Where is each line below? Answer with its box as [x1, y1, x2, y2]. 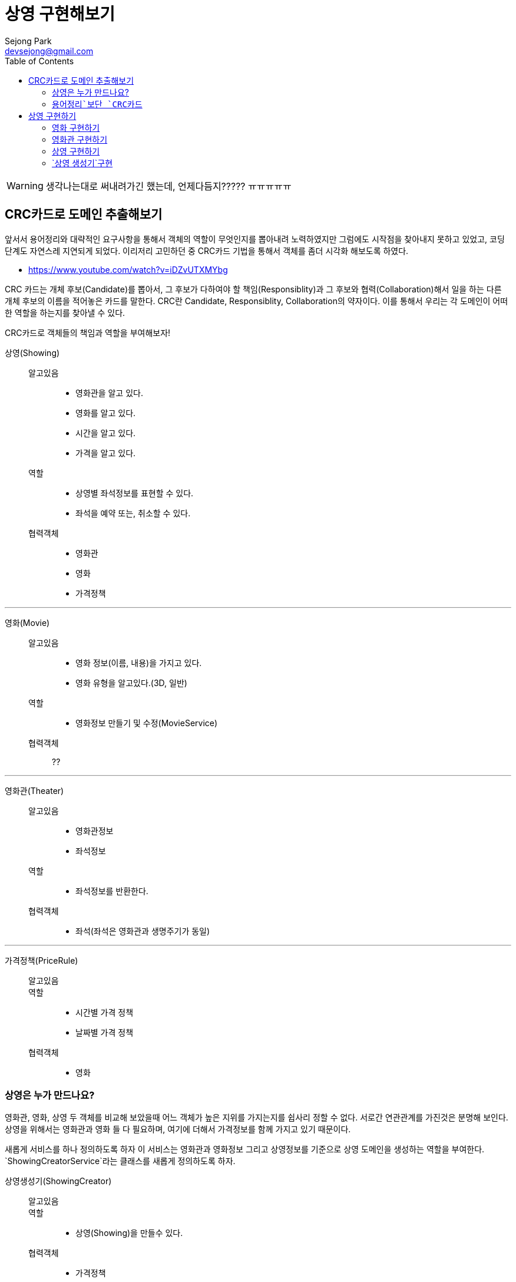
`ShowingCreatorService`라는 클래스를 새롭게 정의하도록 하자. [5, 1156, 236, 1166]
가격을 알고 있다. [75, 447, 136, 458]
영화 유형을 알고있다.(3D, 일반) [75, 677, 187, 688]
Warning [6, 179, 44, 192]
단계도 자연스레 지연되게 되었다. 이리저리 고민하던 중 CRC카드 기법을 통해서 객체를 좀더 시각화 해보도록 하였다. [5, 245, 409, 256]
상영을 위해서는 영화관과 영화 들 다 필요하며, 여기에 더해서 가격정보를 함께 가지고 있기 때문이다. [5, 1124, 351, 1135]
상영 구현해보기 [5, 4, 115, 24]
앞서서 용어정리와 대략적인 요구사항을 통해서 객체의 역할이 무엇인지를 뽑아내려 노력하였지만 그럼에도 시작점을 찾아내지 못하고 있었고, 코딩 [5, 233, 505, 244]
